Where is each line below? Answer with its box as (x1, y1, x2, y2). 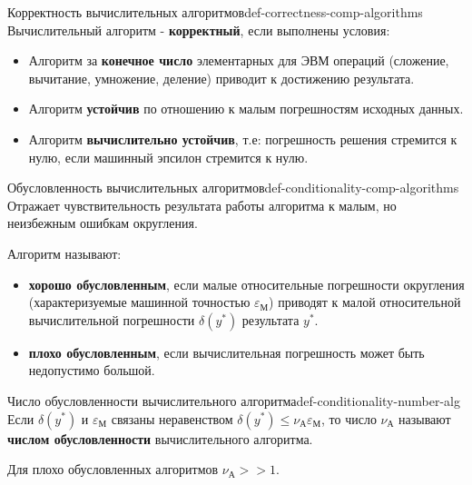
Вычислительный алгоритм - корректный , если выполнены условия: (7, 20, 390, 39)
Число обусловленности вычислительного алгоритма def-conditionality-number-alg (7, 391, 461, 410)
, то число (321, 409, 377, 428)
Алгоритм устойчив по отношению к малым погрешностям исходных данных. (28, 99, 464, 118)
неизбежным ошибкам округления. (7, 213, 198, 233)
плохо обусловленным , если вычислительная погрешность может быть (28, 342, 425, 361)
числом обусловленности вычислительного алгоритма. (7, 429, 313, 448)
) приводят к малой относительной (269, 292, 461, 312)
